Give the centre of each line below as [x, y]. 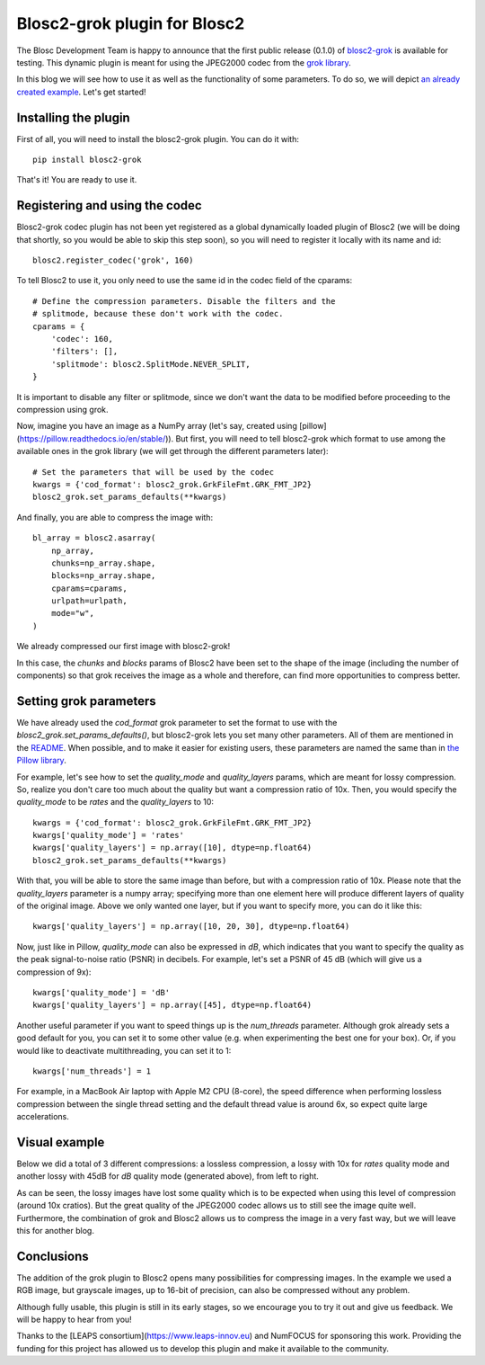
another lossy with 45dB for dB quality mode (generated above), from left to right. [168, 1176]
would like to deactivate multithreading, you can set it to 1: [124, 1050]
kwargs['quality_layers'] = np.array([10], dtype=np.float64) [172, 848]
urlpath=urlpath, [89, 601]
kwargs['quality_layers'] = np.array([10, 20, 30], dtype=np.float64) [191, 927]
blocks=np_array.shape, [103, 576]
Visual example [61, 1142]
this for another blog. [55, 1230]
